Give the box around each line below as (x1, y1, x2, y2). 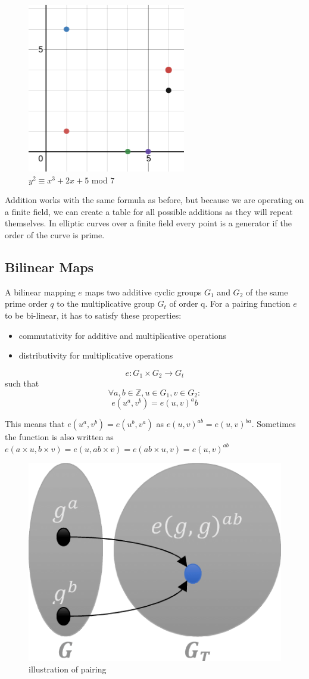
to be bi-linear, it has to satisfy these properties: (5, 309, 182, 321)
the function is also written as (5, 431, 114, 443)
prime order (5, 297, 48, 310)
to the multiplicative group (57, 297, 155, 310)
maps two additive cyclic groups (85, 285, 202, 298)
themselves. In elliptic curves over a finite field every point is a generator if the (5, 217, 292, 229)
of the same (245, 285, 288, 298)
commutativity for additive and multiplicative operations (18, 329, 227, 341)
